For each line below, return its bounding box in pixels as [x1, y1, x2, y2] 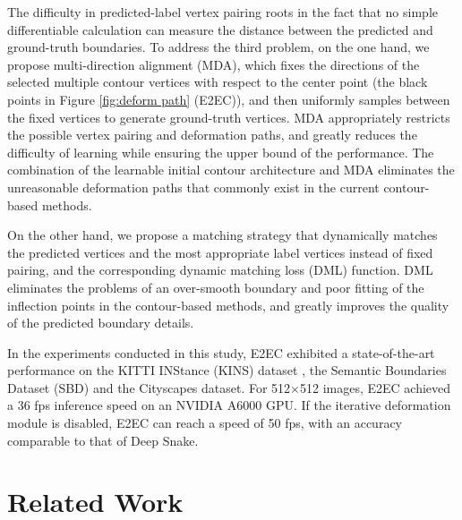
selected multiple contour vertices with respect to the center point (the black [7, 72, 428, 91]
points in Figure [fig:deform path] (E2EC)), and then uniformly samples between [7, 90, 450, 108]
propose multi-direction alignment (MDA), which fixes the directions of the [7, 55, 420, 73]
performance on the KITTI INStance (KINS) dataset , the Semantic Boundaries [7, 361, 447, 379]
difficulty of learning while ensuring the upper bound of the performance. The [7, 142, 434, 161]
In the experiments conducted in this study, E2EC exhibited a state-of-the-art [7, 343, 435, 362]
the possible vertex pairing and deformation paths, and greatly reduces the [7, 125, 417, 144]
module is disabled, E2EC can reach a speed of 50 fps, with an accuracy [7, 413, 402, 432]
